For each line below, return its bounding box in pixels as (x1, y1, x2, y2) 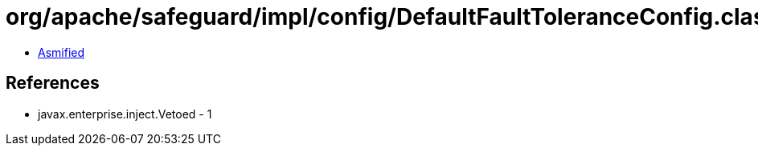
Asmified (38, 45, 85, 59)
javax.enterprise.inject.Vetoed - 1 (38, 106, 212, 121)
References (6, 73, 100, 94)
